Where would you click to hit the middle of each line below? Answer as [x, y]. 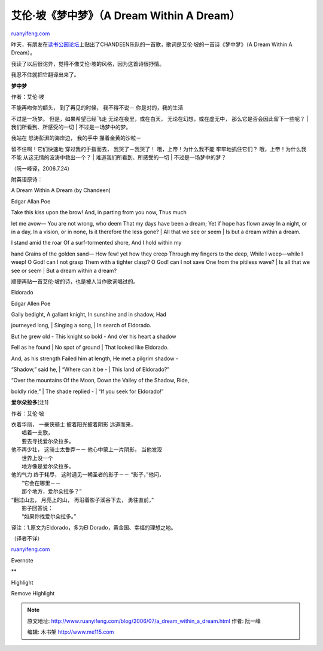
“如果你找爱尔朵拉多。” [49, 516]
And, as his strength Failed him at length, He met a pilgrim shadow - [95, 358]
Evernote [22, 560]
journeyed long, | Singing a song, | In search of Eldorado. [81, 325]
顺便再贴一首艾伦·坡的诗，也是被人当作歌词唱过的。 [75, 281]
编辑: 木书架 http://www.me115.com [71, 632]
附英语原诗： [27, 180]
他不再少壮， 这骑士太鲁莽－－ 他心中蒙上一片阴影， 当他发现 [87, 449]
